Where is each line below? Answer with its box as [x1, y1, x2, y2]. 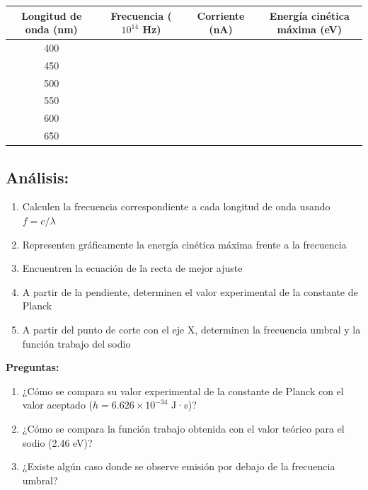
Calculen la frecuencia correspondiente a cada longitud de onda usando [22, 199, 330, 214]
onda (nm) [25, 22, 78, 37]
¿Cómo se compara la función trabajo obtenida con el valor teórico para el [22, 421, 345, 435]
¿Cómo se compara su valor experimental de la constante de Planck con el [22, 383, 344, 398]
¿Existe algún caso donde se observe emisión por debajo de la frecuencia [22, 459, 335, 474]
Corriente [197, 8, 245, 23]
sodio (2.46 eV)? [22, 435, 93, 450]
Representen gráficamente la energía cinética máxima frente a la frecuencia [22, 237, 347, 251]
